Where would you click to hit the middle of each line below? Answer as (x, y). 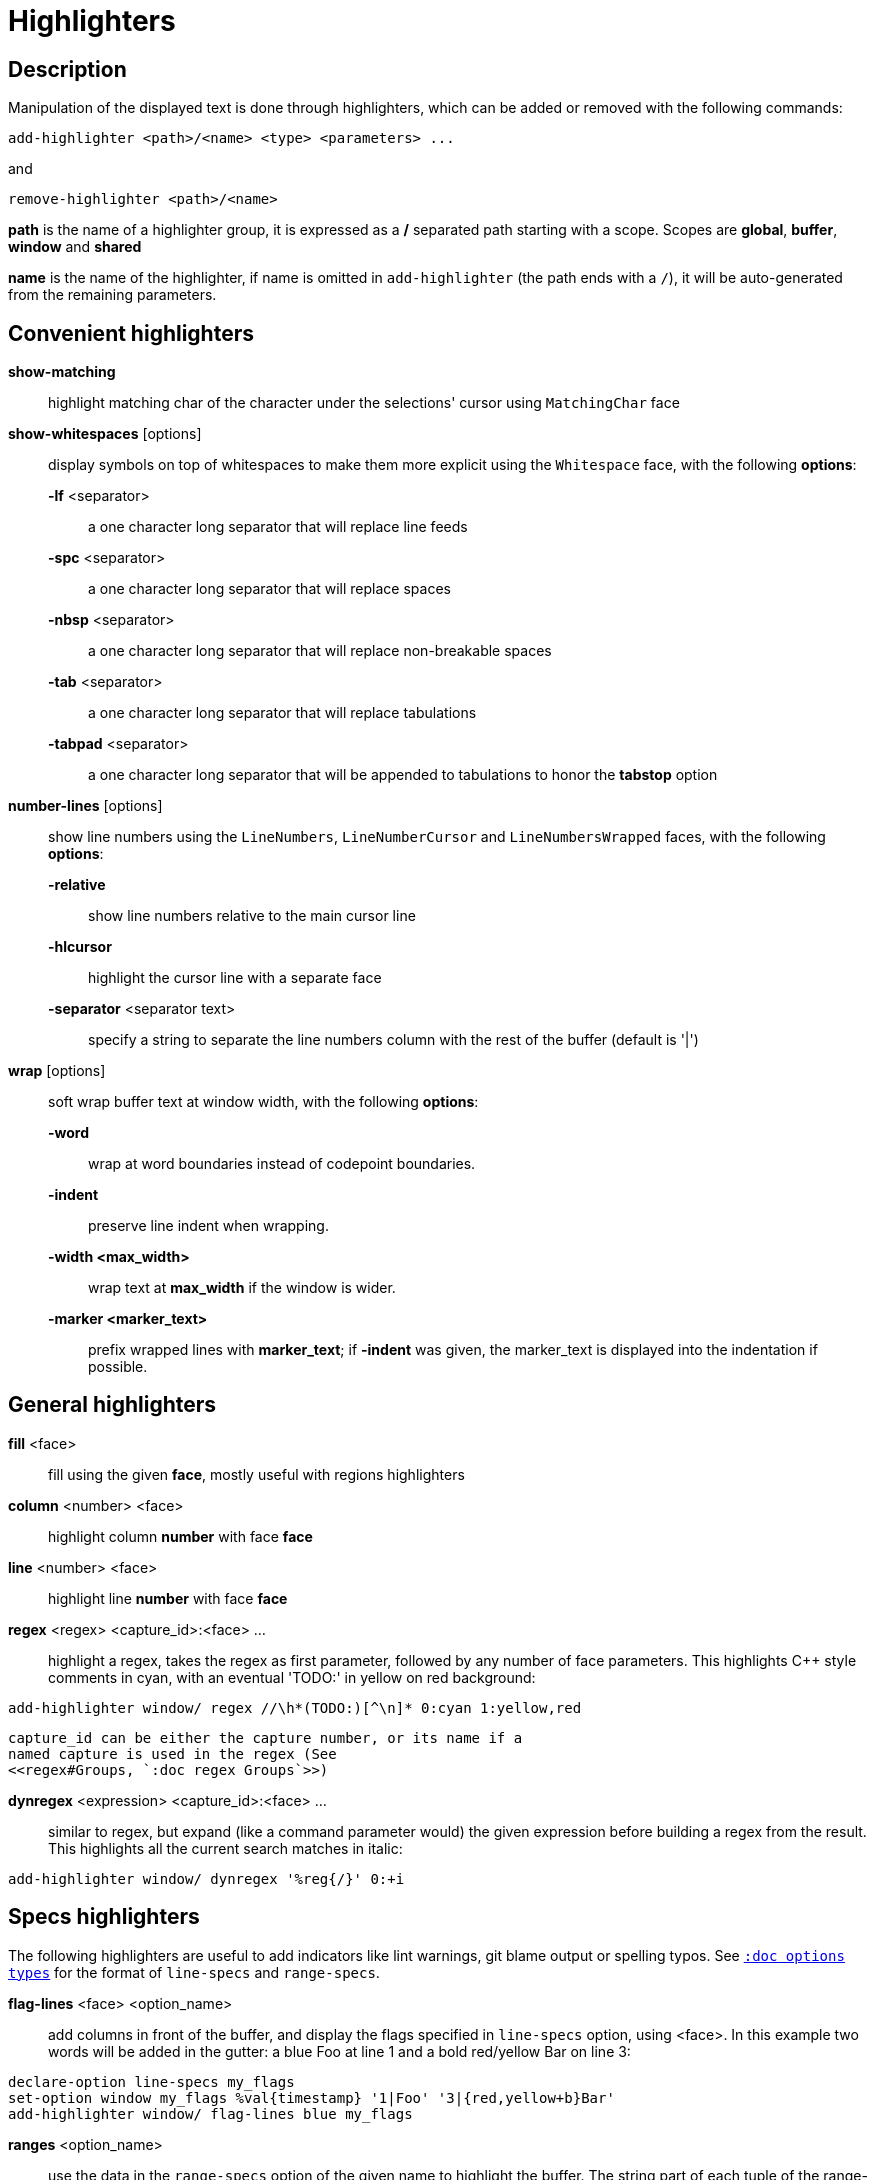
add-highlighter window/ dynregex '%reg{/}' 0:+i (206, 1878)
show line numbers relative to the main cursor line (252, 916)
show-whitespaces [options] (105, 434)
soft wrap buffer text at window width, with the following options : (263, 1102)
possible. (118, 1367)
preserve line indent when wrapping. (208, 1226)
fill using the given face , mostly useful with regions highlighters (256, 1474)
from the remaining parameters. (112, 295)
